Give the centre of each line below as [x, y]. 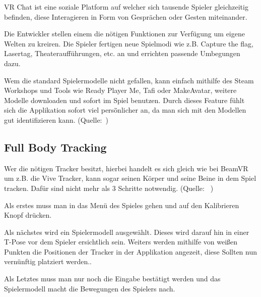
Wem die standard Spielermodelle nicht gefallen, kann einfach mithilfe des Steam [129, 80]
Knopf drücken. [28, 215]
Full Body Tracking [55, 147]
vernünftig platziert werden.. [48, 261]
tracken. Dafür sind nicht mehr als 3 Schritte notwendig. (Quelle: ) [109, 188]
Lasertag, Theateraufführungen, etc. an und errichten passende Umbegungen [122, 53]
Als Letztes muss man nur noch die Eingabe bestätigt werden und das [112, 279]
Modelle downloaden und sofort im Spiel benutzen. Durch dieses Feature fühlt [124, 100]
